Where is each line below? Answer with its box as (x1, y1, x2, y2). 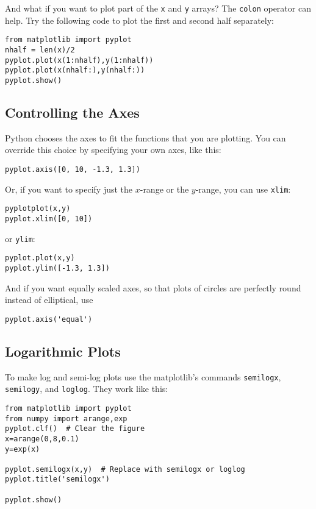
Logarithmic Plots (5, 341, 121, 360)
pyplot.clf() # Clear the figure (5, 424, 145, 433)
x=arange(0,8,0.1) (5, 434, 79, 443)
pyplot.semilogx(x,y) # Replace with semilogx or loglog (5, 465, 245, 474)
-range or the (140, 182, 189, 195)
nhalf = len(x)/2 (5, 45, 75, 54)
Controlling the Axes (5, 102, 140, 121)
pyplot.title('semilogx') (5, 475, 110, 484)
